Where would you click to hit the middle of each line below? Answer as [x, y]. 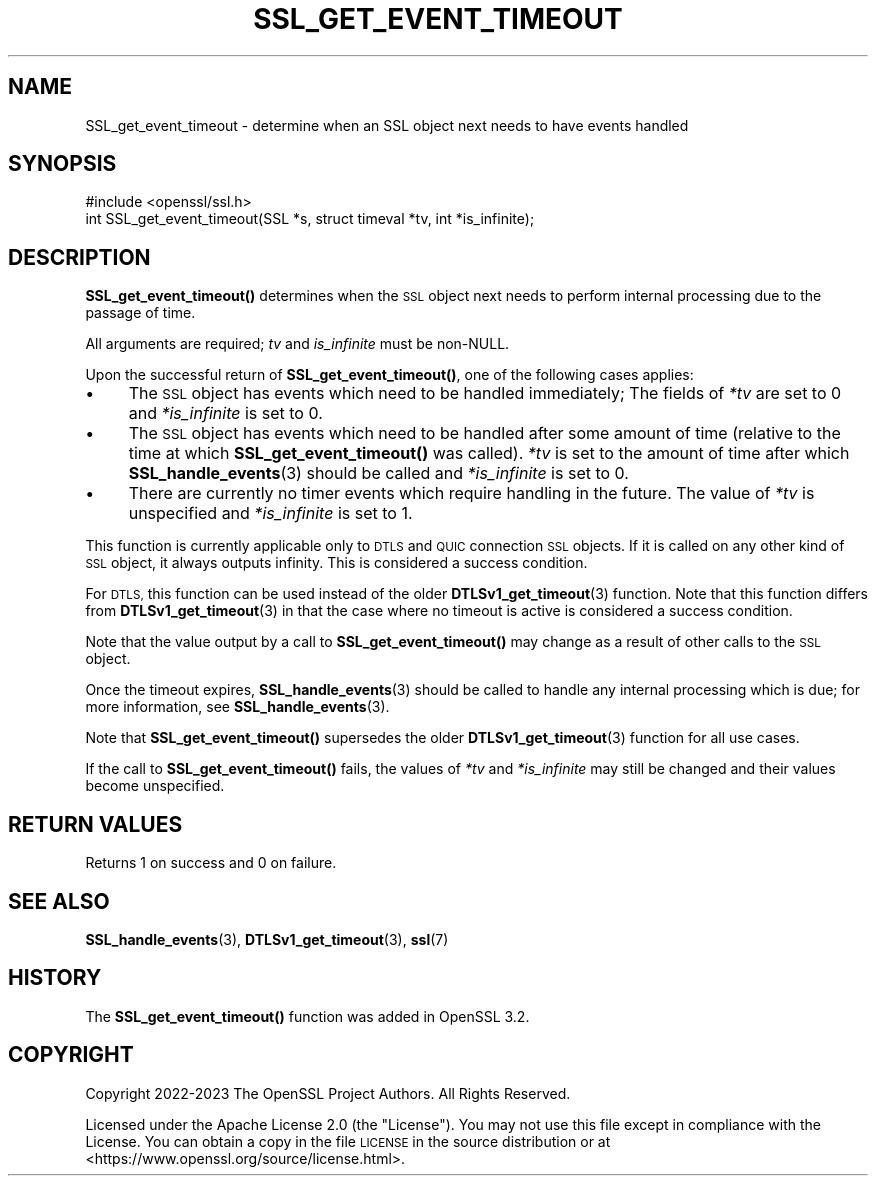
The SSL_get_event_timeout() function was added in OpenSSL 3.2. [307, 1016]
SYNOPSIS [62, 164]
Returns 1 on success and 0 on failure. [211, 863]
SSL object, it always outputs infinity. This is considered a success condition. [336, 563]
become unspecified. [155, 786]
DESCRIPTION [79, 257]
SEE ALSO [59, 901]
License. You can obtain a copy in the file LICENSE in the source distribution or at [348, 1141]
